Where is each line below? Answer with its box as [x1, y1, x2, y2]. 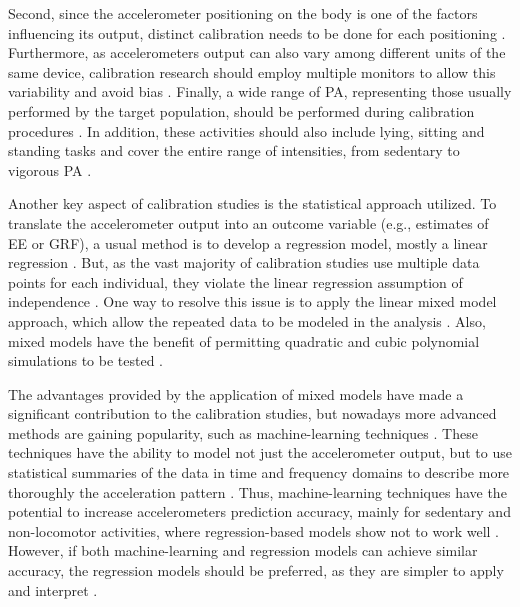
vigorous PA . [8, 159, 92, 180]
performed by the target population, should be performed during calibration [8, 100, 475, 121]
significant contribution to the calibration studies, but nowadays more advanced [8, 403, 497, 424]
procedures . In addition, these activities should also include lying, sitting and [8, 120, 485, 141]
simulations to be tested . [8, 350, 163, 371]
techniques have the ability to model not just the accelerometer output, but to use [8, 442, 512, 463]
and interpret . [8, 579, 98, 600]
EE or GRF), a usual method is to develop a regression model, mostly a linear [8, 232, 488, 253]
